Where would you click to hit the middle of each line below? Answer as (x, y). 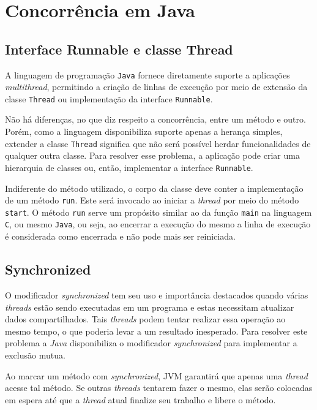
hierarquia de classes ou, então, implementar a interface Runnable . (129, 167)
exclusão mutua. (35, 355)
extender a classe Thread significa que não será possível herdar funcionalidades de (158, 143)
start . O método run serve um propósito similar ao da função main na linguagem (158, 212)
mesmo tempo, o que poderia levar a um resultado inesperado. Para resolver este (156, 331)
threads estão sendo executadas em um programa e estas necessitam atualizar (150, 307)
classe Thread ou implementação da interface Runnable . (109, 98)
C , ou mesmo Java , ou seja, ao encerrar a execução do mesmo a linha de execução (158, 224)
